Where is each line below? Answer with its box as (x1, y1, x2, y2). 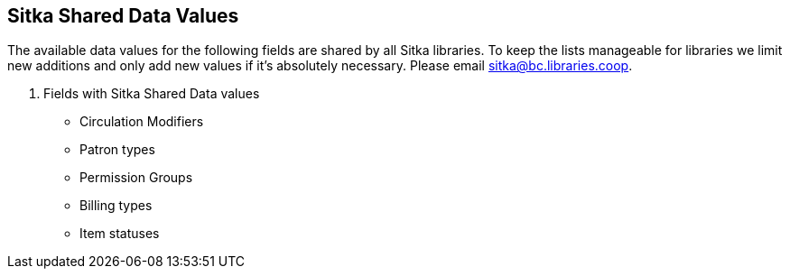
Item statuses (79, 225, 160, 242)
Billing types (79, 198, 153, 214)
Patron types (79, 142, 155, 158)
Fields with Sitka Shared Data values (43, 86, 260, 102)
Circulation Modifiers (79, 114, 204, 130)
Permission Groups (79, 170, 193, 186)
